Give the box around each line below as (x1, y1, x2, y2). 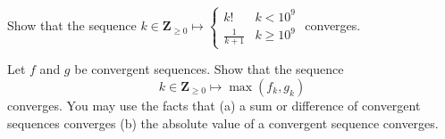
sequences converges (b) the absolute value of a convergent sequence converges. (7, 113, 439, 132)
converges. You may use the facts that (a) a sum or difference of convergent (7, 96, 421, 114)
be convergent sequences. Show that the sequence (74, 60, 344, 78)
